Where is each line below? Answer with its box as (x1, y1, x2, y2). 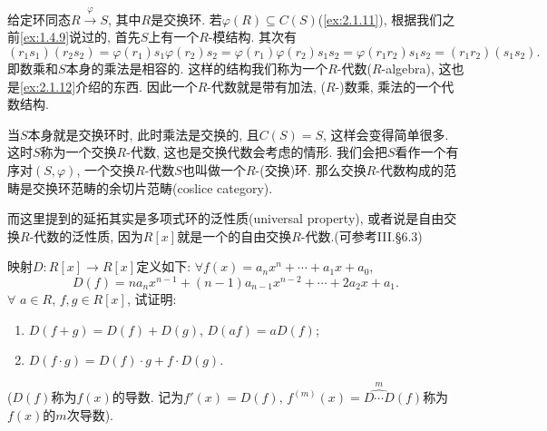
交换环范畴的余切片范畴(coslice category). (32, 178, 273, 197)
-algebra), (381, 58, 435, 77)
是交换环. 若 (151, 9, 222, 28)
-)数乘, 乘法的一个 (335, 76, 442, 95)
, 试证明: (126, 289, 177, 308)
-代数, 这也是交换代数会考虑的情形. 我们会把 (126, 142, 388, 162)
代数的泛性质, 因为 (34, 226, 143, 245)
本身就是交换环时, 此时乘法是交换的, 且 (27, 124, 259, 143)
